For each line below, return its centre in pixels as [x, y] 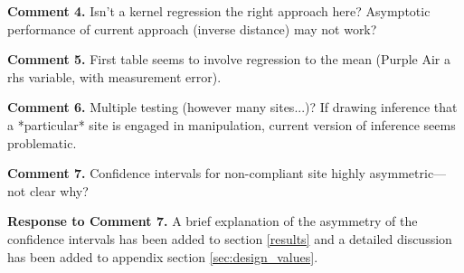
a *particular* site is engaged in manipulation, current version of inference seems [232, 124]
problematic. [42, 142]
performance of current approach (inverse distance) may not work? [192, 28]
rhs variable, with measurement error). [114, 76]
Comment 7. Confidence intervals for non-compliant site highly [186, 173]
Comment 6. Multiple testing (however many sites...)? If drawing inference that [232, 107]
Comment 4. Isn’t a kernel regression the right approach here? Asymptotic [219, 11]
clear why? [59, 190]
